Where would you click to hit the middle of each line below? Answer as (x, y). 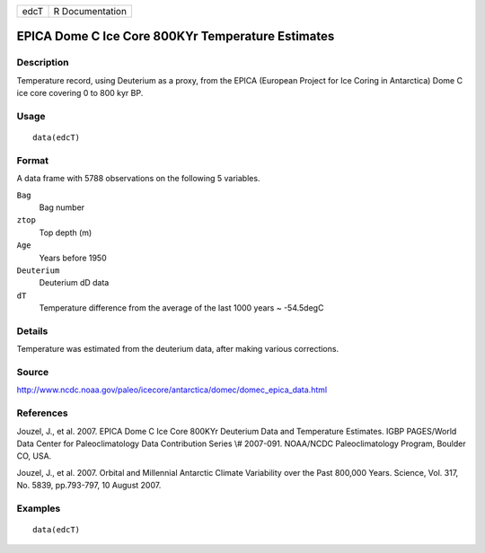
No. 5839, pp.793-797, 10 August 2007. (89, 486)
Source (33, 373)
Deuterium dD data (74, 283)
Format (33, 160)
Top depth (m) (66, 233)
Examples (39, 508)
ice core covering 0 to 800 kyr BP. (80, 93)
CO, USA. (34, 456)
